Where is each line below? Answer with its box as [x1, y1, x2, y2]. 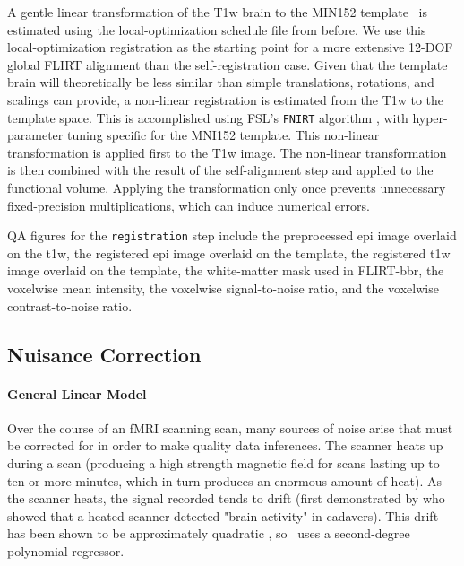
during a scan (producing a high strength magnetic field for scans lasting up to [7, 453, 440, 472]
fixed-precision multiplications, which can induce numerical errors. [7, 196, 370, 214]
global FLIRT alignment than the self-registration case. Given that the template [7, 55, 448, 74]
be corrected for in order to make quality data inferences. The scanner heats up [7, 436, 443, 455]
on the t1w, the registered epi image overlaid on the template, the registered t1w [7, 243, 451, 262]
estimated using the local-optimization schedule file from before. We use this [7, 20, 426, 39]
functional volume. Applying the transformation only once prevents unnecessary [7, 179, 446, 196]
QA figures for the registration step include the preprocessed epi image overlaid [7, 226, 457, 245]
